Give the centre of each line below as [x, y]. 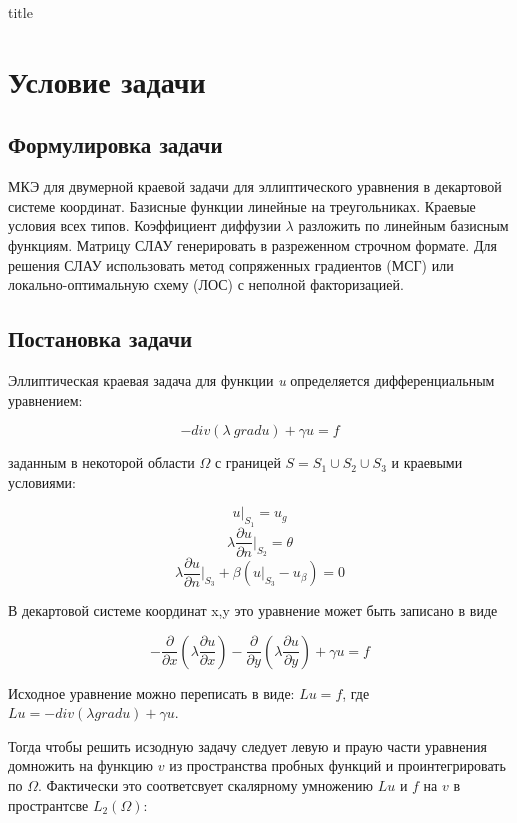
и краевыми [427, 462]
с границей [247, 462]
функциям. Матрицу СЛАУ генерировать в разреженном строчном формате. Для [252, 244]
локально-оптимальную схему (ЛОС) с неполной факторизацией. [206, 284]
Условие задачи [107, 80]
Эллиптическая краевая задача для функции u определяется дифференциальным [251, 379]
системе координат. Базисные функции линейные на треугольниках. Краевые [242, 205]
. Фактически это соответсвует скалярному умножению [205, 785]
